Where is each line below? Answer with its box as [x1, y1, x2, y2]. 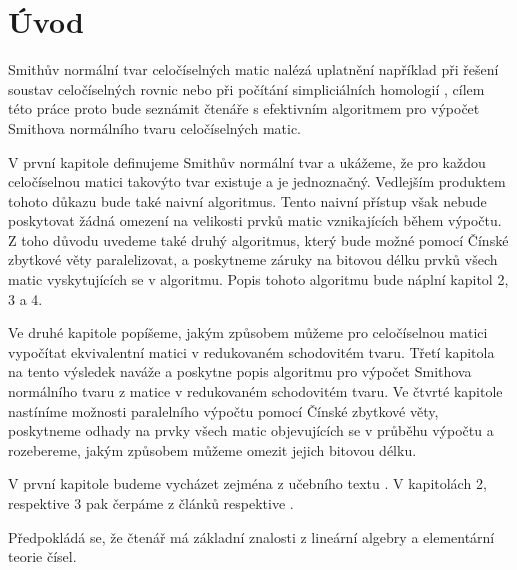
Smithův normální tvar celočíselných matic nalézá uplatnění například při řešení [8, 59, 499, 80]
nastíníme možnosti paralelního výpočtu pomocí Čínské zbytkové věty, [8, 400, 439, 421]
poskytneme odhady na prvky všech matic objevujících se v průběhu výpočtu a [8, 420, 494, 441]
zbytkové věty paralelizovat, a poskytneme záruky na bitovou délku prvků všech [8, 249, 498, 270]
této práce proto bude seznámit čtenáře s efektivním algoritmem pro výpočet [8, 98, 480, 119]
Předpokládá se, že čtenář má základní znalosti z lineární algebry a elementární [8, 526, 495, 547]
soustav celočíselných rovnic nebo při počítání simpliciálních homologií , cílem [8, 78, 485, 99]
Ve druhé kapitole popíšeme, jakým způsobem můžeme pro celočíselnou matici [8, 322, 488, 343]
